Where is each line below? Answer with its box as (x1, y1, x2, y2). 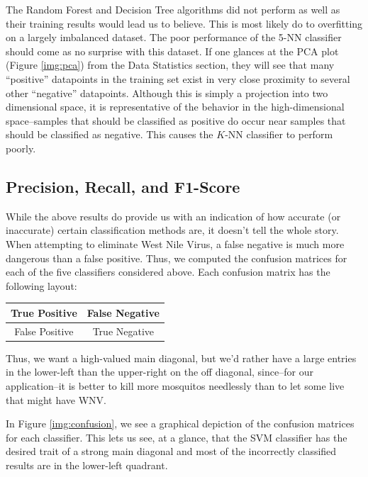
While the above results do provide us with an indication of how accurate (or (6, 208, 341, 223)
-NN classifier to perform (225, 127, 333, 142)
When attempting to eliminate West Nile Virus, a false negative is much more (6, 236, 345, 251)
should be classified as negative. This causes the (6, 127, 213, 142)
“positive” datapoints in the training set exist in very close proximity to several (6, 71, 350, 86)
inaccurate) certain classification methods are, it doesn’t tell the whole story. (6, 223, 339, 237)
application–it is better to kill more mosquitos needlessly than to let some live (6, 378, 345, 393)
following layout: (6, 278, 77, 293)
